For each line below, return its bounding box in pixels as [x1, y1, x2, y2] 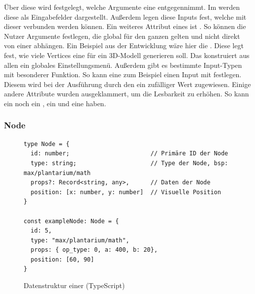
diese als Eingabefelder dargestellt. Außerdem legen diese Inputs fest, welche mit [4, 11, 247, 22]
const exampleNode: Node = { [24, 217, 119, 225]
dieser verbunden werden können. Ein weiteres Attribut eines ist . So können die [4, 21, 246, 31]
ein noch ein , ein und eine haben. [4, 98, 106, 108]
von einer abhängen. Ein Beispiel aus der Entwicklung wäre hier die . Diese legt [4, 40, 244, 51]
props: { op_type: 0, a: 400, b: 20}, [31, 246, 158, 254]
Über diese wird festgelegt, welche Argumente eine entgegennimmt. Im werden [4, 2, 240, 12]
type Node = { [24, 140, 70, 147]
